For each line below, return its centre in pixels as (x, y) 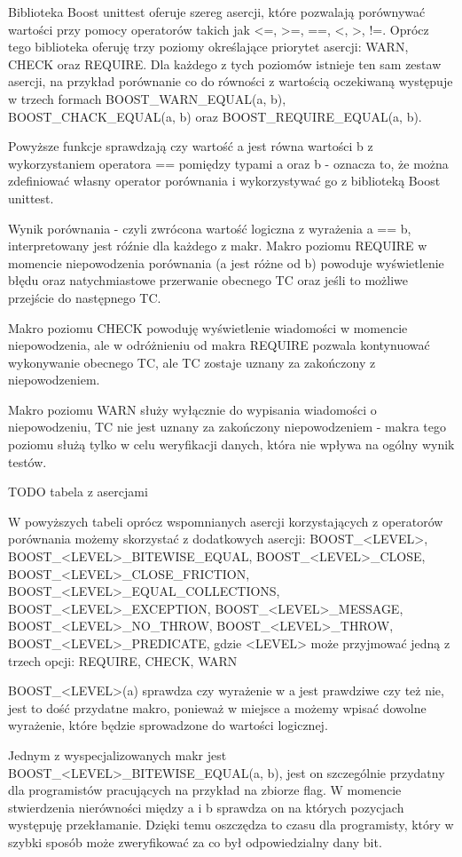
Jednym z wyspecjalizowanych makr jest (117, 754)
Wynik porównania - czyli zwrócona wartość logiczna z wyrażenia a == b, (210, 228)
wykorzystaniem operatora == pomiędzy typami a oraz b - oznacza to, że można (228, 163)
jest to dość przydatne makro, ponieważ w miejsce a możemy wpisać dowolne (217, 707)
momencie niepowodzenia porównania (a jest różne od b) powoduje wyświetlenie (226, 262)
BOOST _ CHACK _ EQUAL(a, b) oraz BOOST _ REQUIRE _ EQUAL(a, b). (215, 116)
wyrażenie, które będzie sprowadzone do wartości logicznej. (168, 725)
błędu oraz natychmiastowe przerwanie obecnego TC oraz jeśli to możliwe (208, 280)
